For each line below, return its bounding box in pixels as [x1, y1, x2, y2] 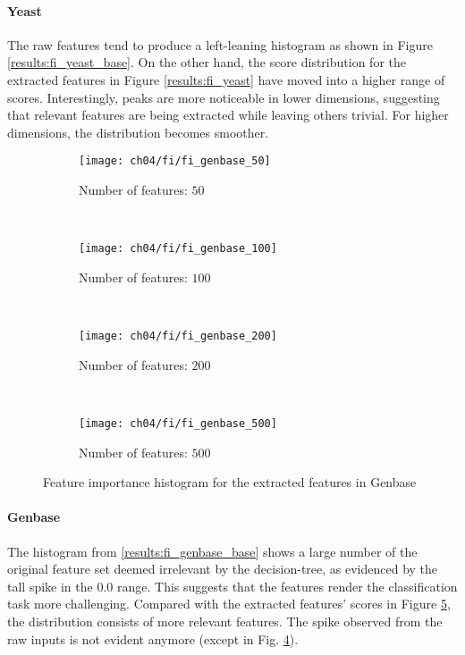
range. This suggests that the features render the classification [116, 576, 458, 595]
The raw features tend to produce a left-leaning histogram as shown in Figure [7, 35, 433, 54]
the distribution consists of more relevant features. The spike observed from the [7, 611, 443, 630]
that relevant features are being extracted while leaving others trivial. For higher [7, 105, 449, 124]
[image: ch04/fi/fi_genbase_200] [79, 330, 277, 343]
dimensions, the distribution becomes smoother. [7, 122, 269, 141]
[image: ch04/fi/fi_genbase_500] [79, 416, 277, 430]
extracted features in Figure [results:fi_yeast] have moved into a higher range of [7, 70, 445, 88]
